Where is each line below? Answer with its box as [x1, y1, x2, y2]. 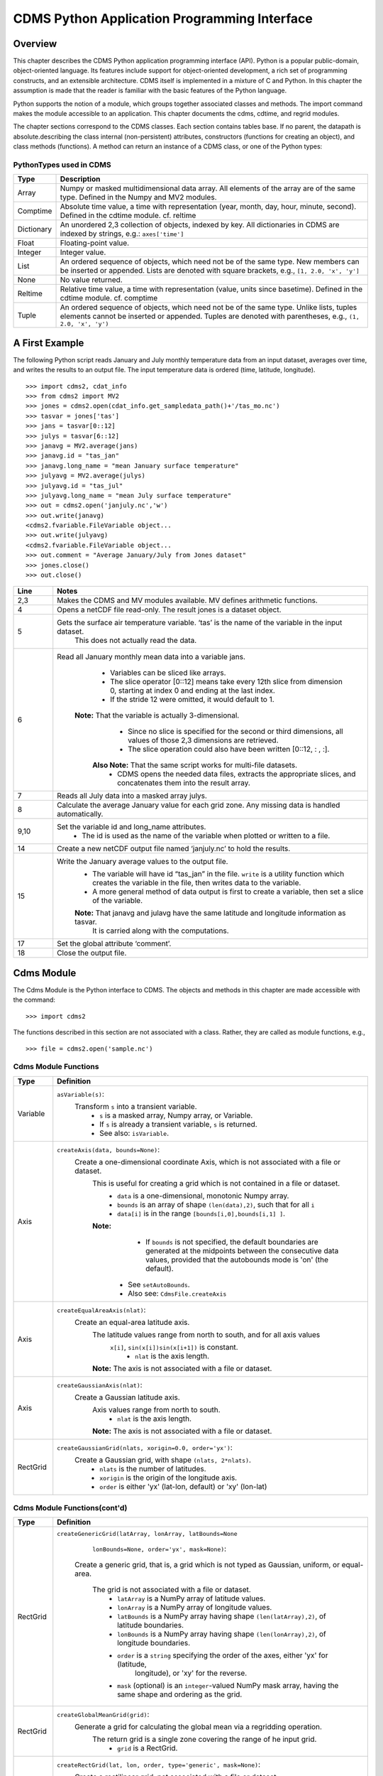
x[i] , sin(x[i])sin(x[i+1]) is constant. [110, 1342, 238, 1352]
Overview [13, 38, 57, 50]
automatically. [57, 809, 104, 819]
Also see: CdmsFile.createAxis [128, 1288, 227, 1298]
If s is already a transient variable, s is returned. [99, 1119, 258, 1129]
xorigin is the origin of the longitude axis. [99, 1473, 238, 1483]
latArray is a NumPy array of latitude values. [117, 1593, 266, 1603]
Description [60, 174, 101, 184]
